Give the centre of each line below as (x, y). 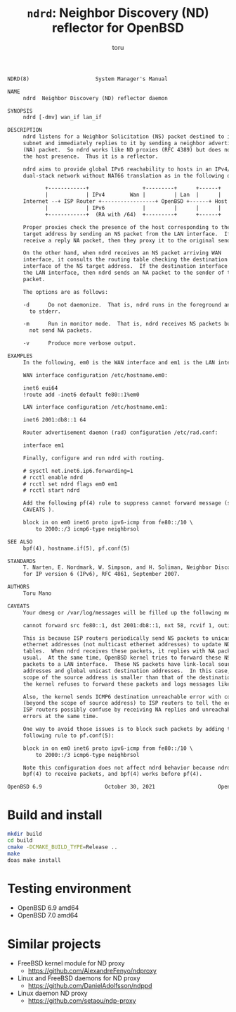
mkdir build (25, 834)
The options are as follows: (66, 292)
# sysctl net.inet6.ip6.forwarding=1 (78, 471)
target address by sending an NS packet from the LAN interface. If (127, 234)
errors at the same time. (61, 717)
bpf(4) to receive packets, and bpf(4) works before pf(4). (112, 774)
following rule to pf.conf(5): (68, 735)
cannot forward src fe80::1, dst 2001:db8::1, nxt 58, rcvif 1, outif (128, 625)
